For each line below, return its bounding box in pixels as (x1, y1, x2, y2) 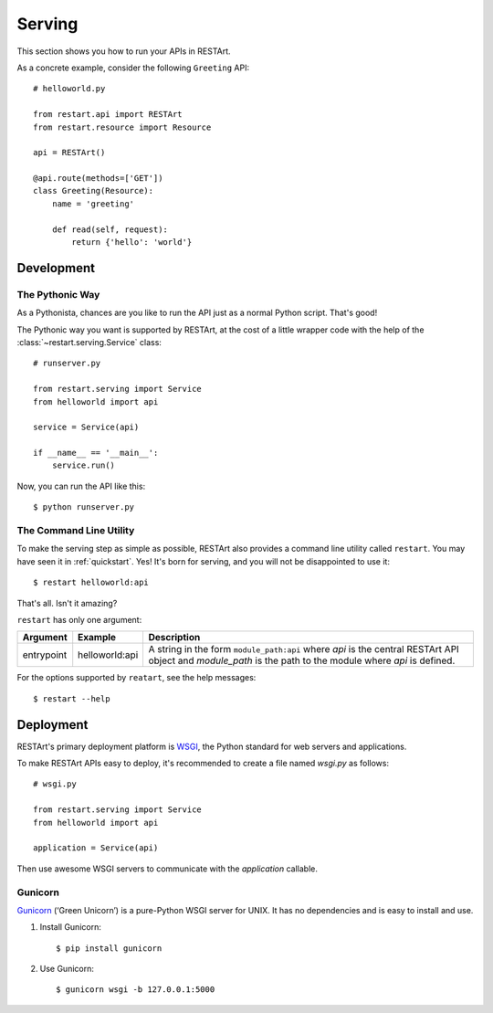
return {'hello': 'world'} (71, 237, 193, 248)
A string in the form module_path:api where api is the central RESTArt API (148, 643, 460, 656)
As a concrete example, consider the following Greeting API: (16, 62, 250, 73)
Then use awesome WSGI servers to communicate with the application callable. (16, 863, 319, 874)
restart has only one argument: (16, 614, 142, 625)
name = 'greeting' (51, 198, 135, 209)
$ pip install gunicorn (56, 943, 163, 954)
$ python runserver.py (33, 502, 135, 512)
